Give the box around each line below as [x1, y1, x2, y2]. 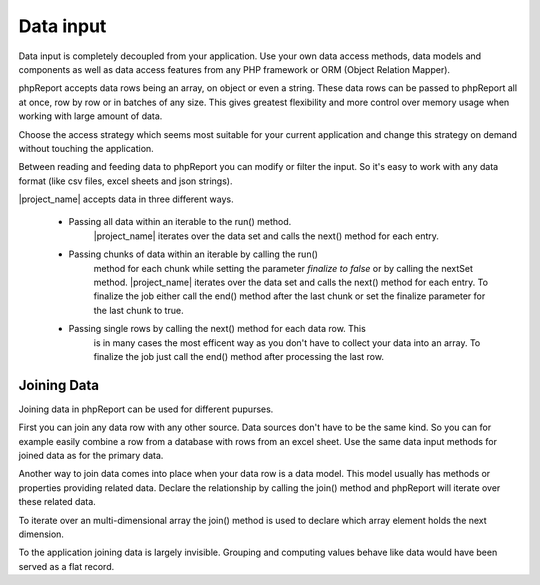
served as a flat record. [18, 560, 115, 572]
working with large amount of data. [18, 110, 163, 122]
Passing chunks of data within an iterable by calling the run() [68, 248, 319, 260]
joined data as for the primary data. [18, 450, 164, 462]
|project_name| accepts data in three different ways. [18, 193, 234, 205]
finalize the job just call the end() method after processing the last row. [93, 350, 385, 362]
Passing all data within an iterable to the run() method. [68, 216, 292, 228]
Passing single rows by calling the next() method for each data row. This [68, 323, 367, 335]
